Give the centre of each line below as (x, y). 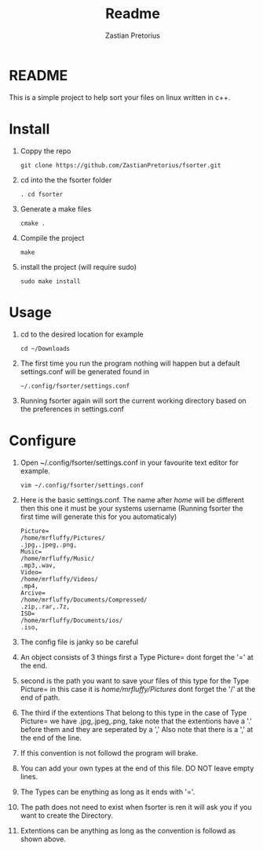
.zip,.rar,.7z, (45, 606)
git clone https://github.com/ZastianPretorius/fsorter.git (121, 165)
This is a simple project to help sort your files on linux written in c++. (120, 97)
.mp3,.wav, (38, 565)
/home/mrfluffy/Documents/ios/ (71, 620)
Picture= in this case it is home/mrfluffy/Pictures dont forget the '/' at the (138, 689)
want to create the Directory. (66, 815)
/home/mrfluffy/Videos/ (59, 579)
